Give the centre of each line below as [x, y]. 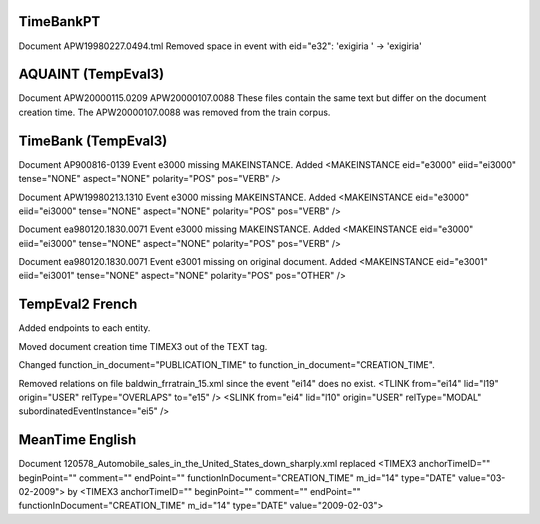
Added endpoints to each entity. [84, 328]
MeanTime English [77, 440]
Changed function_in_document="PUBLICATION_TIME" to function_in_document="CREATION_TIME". [226, 365]
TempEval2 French [78, 304]
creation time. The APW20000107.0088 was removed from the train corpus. [174, 112]
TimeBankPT [59, 21]
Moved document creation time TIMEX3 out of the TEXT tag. [143, 346]
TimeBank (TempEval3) [93, 140]
